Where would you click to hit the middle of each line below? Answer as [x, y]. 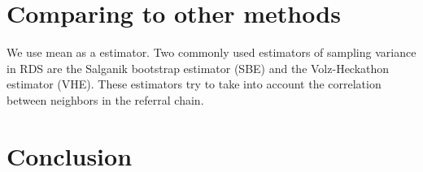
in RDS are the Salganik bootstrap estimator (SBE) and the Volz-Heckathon [198, 68]
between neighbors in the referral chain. [105, 99]
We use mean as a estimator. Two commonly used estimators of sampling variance [211, 52]
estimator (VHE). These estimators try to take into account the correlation [194, 84]
